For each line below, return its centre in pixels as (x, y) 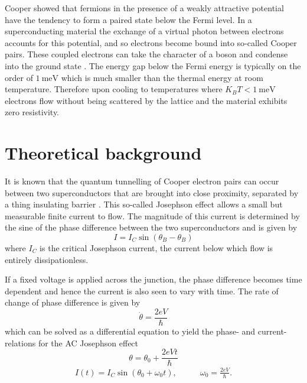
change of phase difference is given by (73, 302)
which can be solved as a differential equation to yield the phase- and (130, 331)
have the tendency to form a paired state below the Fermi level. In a (128, 19)
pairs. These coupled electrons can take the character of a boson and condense (146, 54)
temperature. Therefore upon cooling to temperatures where (114, 89)
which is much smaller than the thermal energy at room (162, 77)
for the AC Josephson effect (88, 343)
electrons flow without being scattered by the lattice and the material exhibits (146, 100)
